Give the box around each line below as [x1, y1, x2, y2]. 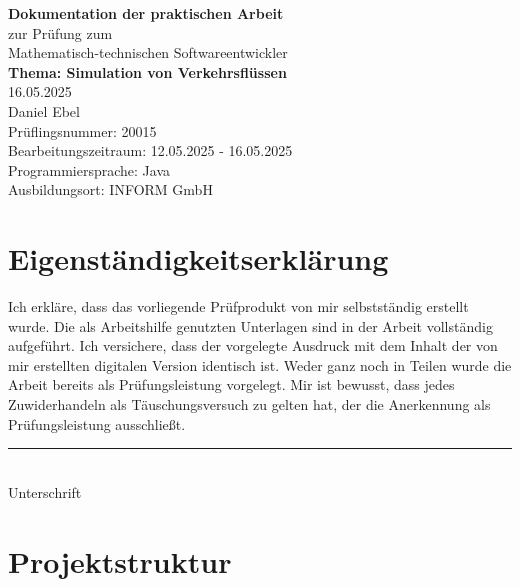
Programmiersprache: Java [8, 159, 171, 180]
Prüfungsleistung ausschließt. [8, 413, 186, 434]
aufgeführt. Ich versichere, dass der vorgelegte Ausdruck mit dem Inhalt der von [8, 335, 498, 356]
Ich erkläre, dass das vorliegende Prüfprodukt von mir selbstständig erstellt [8, 296, 469, 317]
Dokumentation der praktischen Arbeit [8, 3, 284, 23]
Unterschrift [8, 481, 82, 502]
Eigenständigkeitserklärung [8, 238, 389, 279]
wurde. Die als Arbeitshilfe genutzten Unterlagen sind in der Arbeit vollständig [8, 315, 493, 336]
